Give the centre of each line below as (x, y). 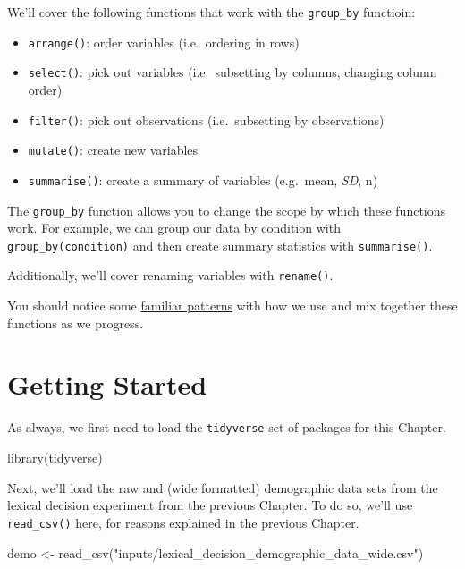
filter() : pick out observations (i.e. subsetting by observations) (206, 119)
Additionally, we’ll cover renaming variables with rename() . (170, 275)
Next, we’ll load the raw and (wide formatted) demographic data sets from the (223, 487)
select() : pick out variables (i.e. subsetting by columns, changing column (232, 72)
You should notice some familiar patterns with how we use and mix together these (232, 306)
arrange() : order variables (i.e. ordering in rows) (164, 42)
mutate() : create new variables (113, 150)
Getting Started (107, 384)
